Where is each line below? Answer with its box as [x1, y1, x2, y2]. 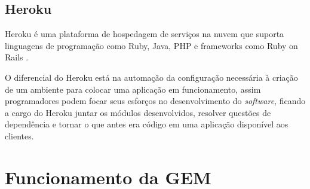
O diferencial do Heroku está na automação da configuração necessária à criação [5, 71, 298, 83]
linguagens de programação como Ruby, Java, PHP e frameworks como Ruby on [5, 39, 298, 51]
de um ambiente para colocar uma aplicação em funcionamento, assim [5, 83, 261, 95]
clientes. [5, 129, 34, 142]
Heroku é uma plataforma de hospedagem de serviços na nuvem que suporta [5, 28, 284, 40]
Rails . [5, 51, 29, 63]
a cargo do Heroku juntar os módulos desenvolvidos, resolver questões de [5, 106, 271, 118]
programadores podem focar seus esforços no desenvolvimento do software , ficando [5, 94, 306, 107]
